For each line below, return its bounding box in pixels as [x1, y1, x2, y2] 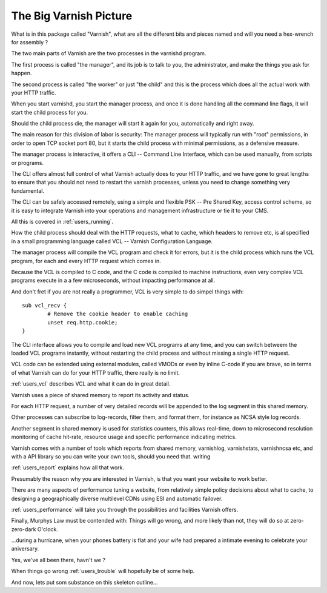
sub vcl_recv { [22, 302, 67, 309]
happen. [11, 70, 32, 77]
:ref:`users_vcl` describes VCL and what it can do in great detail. [11, 380, 171, 387]
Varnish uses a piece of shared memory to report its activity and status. [11, 391, 190, 398]
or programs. [11, 159, 44, 166]
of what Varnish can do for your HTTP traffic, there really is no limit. [11, 369, 180, 376]
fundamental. [11, 187, 45, 194]
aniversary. [11, 545, 39, 552]
